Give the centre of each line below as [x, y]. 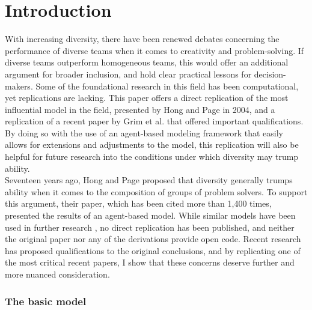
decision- [270, 74]
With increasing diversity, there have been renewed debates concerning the [142, 39]
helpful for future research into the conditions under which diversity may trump [152, 157]
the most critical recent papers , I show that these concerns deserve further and [150, 262]
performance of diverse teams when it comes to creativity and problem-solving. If [154, 50]
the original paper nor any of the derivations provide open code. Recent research [153, 239]
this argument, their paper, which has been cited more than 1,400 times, [138, 203]
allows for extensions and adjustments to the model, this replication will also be [152, 144]
